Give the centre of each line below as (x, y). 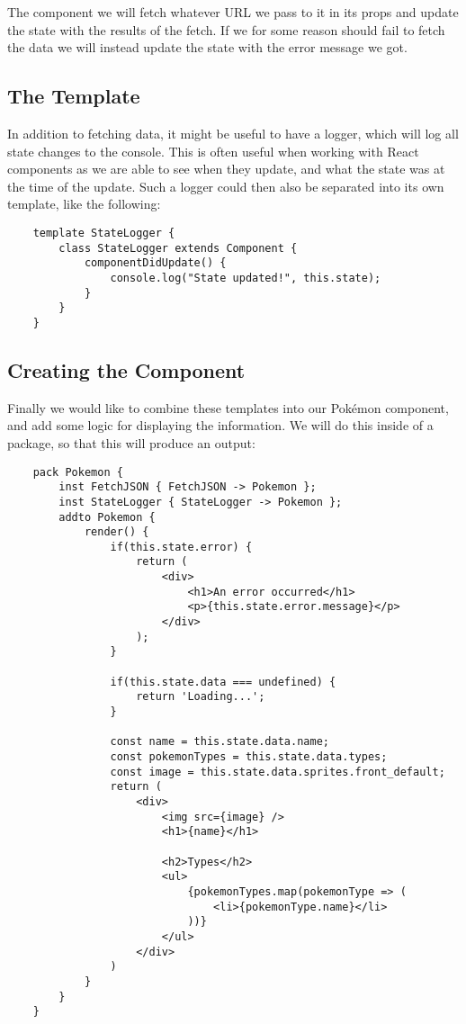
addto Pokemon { (107, 517)
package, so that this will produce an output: (131, 442)
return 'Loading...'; (201, 697)
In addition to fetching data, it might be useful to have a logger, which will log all (233, 133)
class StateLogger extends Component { (178, 248)
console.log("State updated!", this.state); (246, 278)
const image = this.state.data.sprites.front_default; (278, 772)
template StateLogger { (104, 233)
